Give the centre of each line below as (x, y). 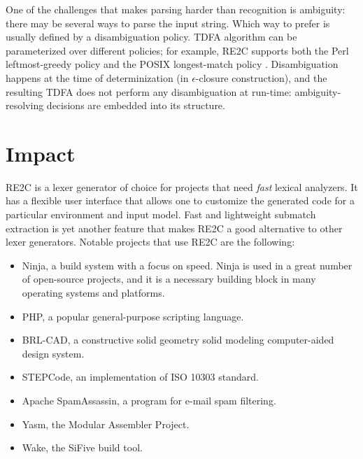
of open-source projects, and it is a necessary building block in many (169, 279)
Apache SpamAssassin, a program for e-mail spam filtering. (149, 400)
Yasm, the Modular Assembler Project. (106, 424)
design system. (53, 353)
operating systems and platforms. (93, 293)
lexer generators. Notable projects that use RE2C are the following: (150, 242)
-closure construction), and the (261, 77)
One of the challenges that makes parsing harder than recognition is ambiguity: (176, 9)
